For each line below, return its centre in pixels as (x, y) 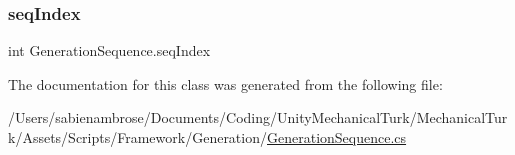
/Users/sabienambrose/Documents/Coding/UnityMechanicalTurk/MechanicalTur (258, 117)
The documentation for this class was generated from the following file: (225, 83)
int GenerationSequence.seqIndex (109, 50)
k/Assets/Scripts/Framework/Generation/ (137, 137)
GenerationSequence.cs (337, 137)
